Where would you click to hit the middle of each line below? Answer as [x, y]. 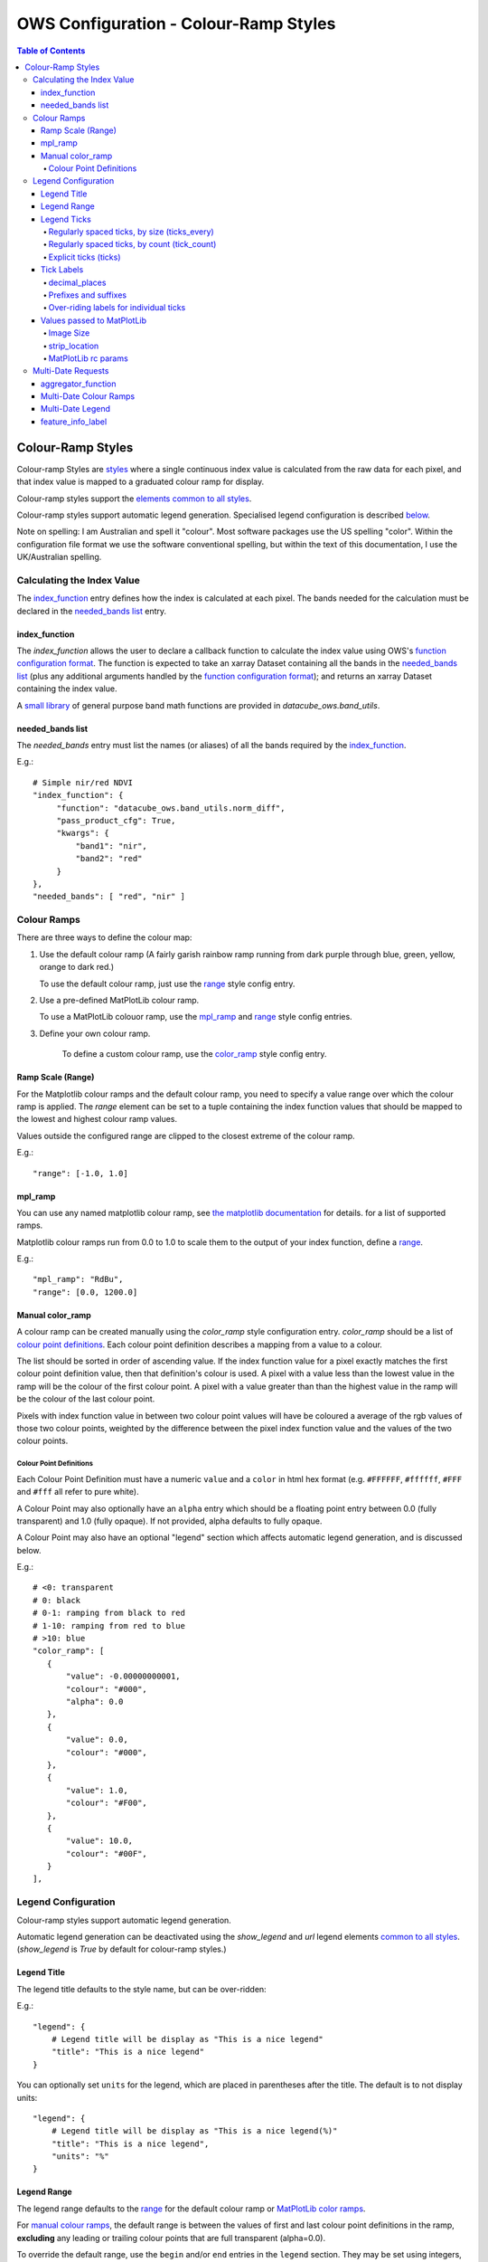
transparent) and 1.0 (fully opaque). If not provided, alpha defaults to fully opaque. [169, 1521]
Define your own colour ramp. [95, 1033]
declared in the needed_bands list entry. [92, 611]
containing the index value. [67, 689]
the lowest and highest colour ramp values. [97, 1119]
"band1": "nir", [112, 846]
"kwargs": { [83, 833]
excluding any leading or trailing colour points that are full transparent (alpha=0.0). [171, 2238]
